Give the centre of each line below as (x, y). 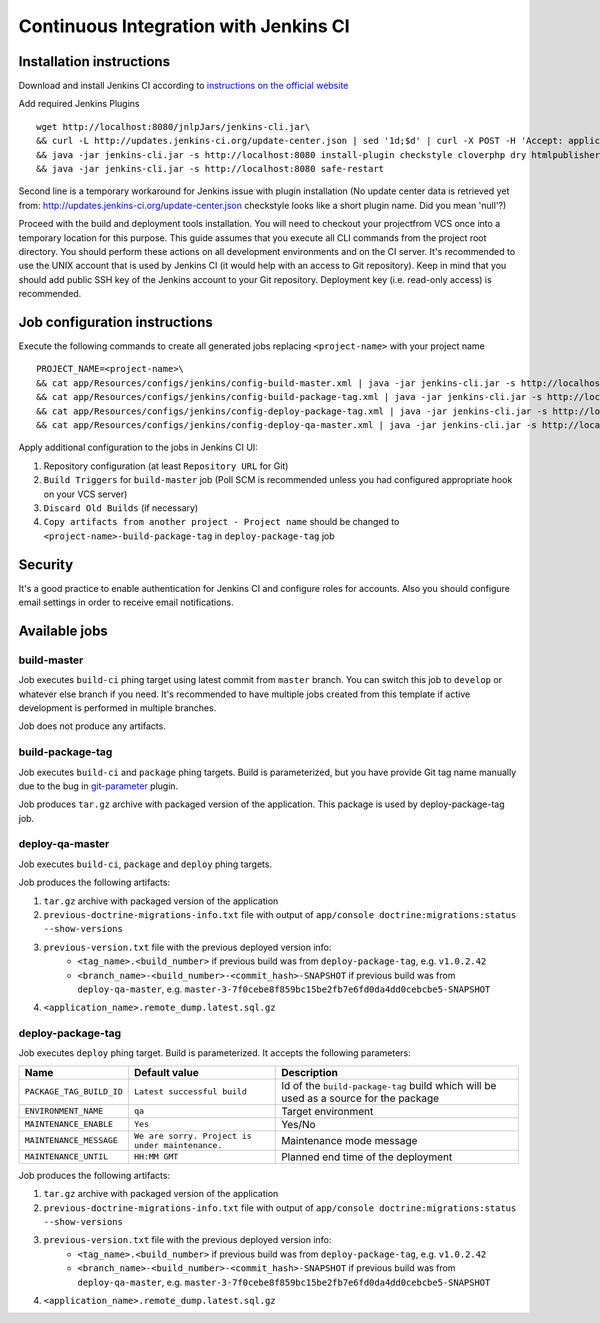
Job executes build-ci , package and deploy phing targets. (145, 864)
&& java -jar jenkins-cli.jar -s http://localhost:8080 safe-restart (210, 169)
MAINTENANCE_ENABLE (69, 1124)
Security (46, 564)
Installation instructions (94, 61)
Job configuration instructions (116, 321)
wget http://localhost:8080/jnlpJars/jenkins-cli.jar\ (173, 126)
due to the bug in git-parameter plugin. (98, 786)
